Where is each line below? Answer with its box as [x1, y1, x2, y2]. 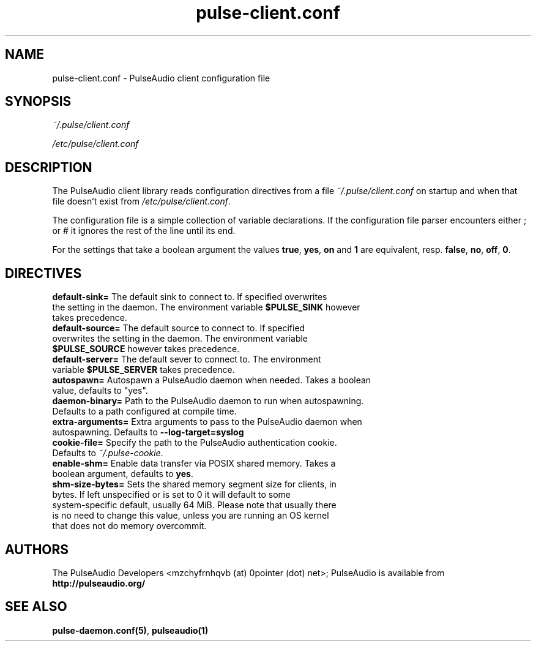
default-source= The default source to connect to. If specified [52, 323, 305, 334]
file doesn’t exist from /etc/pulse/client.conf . [52, 196, 231, 207]
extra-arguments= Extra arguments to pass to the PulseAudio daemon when [52, 416, 362, 427]
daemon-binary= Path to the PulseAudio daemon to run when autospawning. [52, 396, 364, 407]
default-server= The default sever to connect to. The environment [52, 354, 321, 365]
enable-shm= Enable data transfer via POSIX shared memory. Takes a [52, 458, 336, 469]
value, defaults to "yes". [52, 385, 148, 396]
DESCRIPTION [5, 159, 92, 175]
